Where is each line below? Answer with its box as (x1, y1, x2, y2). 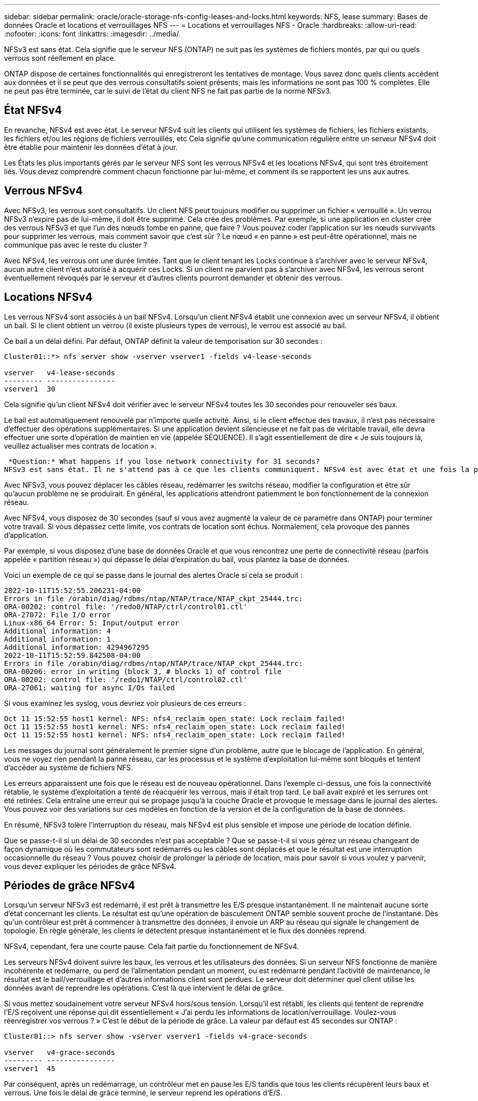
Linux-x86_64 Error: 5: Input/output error (4, 618, 179, 627)
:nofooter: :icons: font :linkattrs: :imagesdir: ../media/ (4, 29, 179, 38)
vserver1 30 (4, 384, 56, 393)
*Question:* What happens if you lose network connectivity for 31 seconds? (8, 457, 320, 465)
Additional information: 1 (4, 635, 111, 643)
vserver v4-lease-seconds (4, 368, 115, 377)
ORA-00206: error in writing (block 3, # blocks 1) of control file (4, 667, 282, 676)
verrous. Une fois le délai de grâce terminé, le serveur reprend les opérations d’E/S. (4, 1088, 283, 1097)
